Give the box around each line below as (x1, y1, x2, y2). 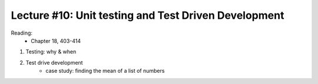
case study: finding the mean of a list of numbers (45, 68, 165, 75)
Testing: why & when (25, 48, 77, 55)
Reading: (11, 29, 32, 36)
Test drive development (25, 59, 83, 66)
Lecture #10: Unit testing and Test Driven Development (11, 9, 284, 22)
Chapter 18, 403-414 (31, 37, 81, 44)
